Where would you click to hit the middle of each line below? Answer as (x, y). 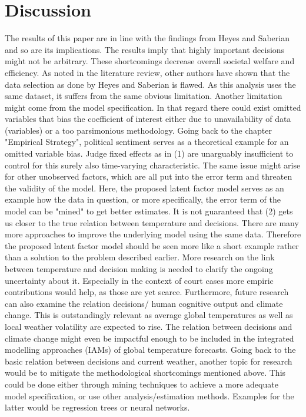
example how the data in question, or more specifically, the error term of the (143, 199)
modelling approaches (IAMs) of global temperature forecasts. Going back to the (150, 350)
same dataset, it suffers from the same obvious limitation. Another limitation (144, 96)
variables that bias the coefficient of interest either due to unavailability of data (148, 119)
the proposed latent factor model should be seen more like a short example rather (152, 245)
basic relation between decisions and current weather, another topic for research (149, 361)
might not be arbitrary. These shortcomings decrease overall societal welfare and (150, 61)
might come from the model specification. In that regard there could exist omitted (153, 107)
